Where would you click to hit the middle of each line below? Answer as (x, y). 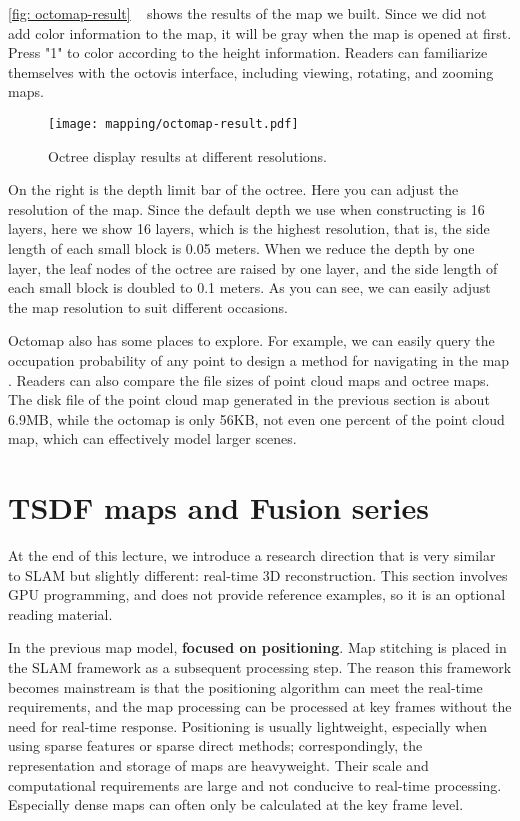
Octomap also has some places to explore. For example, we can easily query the (251, 340)
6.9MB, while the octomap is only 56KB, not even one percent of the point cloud (256, 418)
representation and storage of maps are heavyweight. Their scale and (218, 765)
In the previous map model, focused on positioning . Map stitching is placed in (257, 647)
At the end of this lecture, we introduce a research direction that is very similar (252, 555)
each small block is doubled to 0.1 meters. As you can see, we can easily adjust (249, 287)
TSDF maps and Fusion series (218, 507)
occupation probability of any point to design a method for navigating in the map (259, 359)
